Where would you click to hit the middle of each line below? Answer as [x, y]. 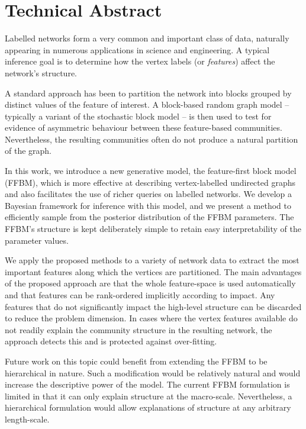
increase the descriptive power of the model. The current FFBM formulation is [147, 384]
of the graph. [28, 151]
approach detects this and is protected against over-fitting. [111, 341]
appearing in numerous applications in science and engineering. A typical [137, 49]
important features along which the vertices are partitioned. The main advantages [153, 271]
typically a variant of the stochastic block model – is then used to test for [138, 116]
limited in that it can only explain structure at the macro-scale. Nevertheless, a [149, 396]
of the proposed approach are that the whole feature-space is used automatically [150, 283]
